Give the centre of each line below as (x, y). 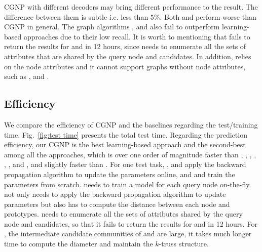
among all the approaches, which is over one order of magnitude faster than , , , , (130, 154)
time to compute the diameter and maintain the (79, 244)
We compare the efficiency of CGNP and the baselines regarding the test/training (131, 124)
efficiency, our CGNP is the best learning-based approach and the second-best (125, 144)
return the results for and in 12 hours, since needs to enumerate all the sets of (125, 46)
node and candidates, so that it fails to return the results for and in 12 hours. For (131, 223)
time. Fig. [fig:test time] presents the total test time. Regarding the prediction (126, 134)
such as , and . (27, 76)
